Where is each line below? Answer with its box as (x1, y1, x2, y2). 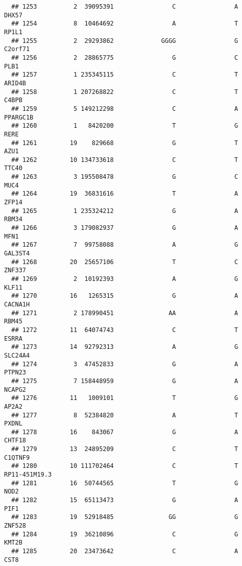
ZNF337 (4, 267, 26, 274)
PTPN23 (4, 369, 26, 376)
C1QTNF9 (4, 454, 30, 461)
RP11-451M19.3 (4, 471, 52, 479)
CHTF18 (4, 437, 26, 444)
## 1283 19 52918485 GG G (11, 513, 238, 521)
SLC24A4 (4, 351, 30, 359)
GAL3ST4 (4, 250, 30, 257)
